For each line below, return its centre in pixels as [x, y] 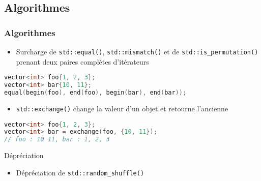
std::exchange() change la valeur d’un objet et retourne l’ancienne [122, 108]
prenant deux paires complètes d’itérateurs [82, 61]
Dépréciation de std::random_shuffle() [80, 172]
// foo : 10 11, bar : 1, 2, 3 [57, 140]
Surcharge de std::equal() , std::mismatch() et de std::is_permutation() [137, 51]
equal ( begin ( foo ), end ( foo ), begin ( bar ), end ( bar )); [95, 93]
